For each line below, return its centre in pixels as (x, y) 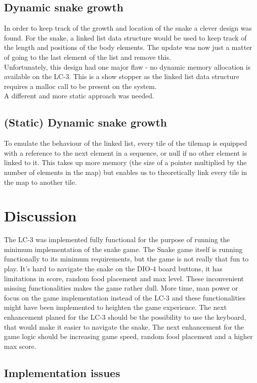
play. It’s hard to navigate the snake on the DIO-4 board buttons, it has (113, 269)
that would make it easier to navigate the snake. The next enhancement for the (124, 326)
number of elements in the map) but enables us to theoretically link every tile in (126, 172)
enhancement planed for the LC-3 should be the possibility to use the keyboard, (125, 317)
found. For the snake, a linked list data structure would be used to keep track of (125, 37)
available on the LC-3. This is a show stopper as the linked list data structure (122, 76)
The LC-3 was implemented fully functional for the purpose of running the (117, 239)
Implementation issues (62, 372)
